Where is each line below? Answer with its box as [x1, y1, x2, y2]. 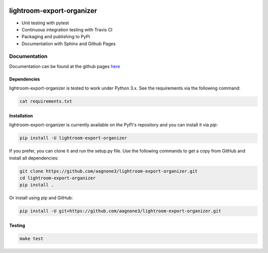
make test [19, 236, 44, 241]
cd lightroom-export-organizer [19, 175, 96, 181]
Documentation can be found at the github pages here [9, 63, 120, 69]
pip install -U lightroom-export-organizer [19, 135, 128, 141]
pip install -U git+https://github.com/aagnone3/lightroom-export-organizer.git [19, 208, 221, 214]
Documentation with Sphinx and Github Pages [21, 40, 116, 47]
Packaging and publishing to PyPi [21, 34, 90, 40]
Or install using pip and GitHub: [9, 195, 73, 201]
